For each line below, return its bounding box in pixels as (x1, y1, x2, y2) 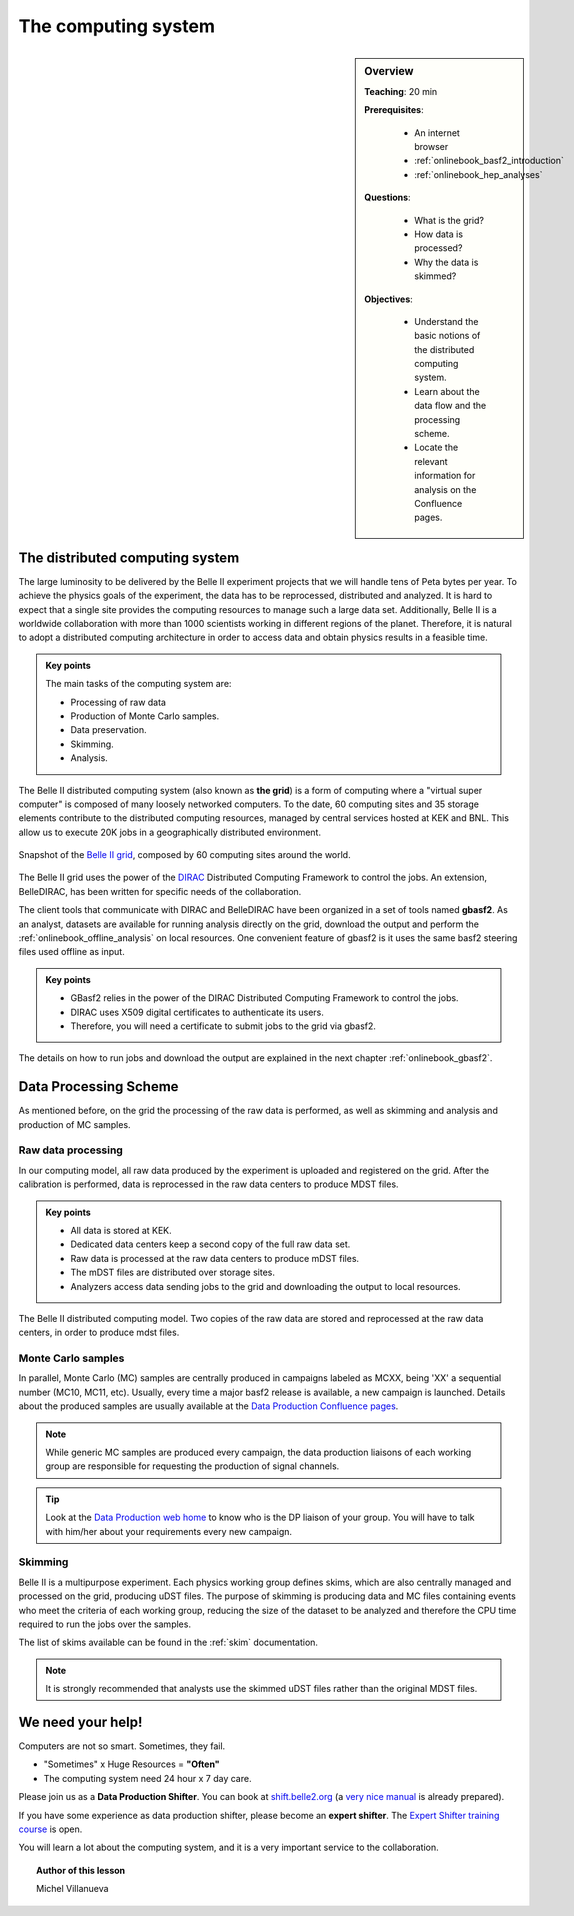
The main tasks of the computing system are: (45, 678, 232, 690)
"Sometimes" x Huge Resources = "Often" (43, 1758, 220, 1770)
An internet (414, 126, 460, 139)
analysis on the (414, 483, 477, 495)
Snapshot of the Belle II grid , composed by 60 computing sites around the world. (18, 849, 351, 861)
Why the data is (414, 256, 479, 268)
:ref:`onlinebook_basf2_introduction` (414, 155, 564, 167)
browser (414, 140, 449, 152)
